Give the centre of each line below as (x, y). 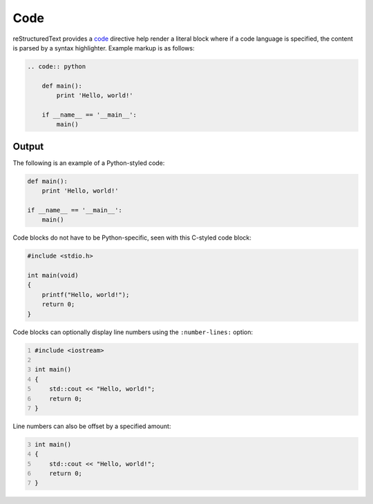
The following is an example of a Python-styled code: (89, 163)
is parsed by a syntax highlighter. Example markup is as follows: (104, 48)
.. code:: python (57, 66)
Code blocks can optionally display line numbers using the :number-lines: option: (133, 332)
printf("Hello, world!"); (86, 294)
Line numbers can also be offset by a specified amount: (92, 426)
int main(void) (53, 275)
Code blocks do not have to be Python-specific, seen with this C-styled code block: (132, 238)
